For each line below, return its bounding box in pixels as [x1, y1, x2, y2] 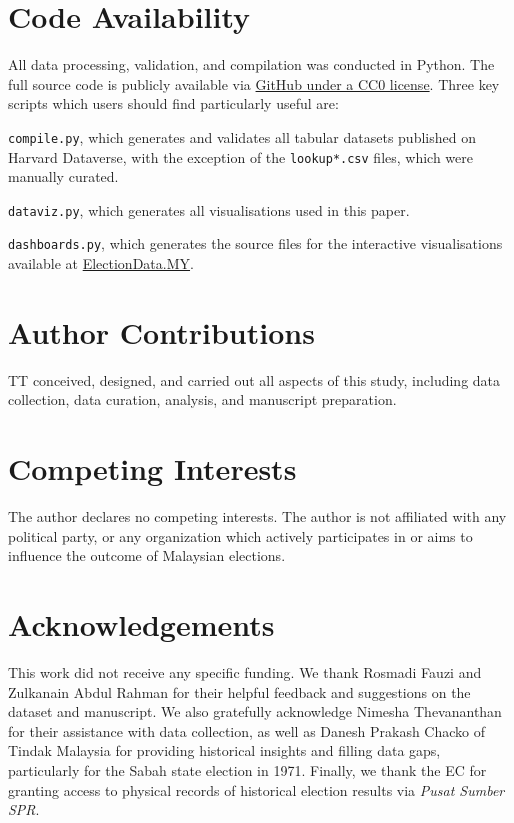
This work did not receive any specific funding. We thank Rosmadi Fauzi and [8, 662, 482, 683]
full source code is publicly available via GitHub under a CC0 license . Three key [8, 73, 500, 94]
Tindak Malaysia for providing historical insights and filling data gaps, [8, 740, 441, 761]
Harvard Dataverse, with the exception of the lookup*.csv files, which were [8, 146, 474, 167]
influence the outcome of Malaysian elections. [8, 545, 286, 566]
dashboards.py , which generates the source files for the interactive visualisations [8, 233, 503, 254]
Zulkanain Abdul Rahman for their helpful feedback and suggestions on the [8, 681, 471, 702]
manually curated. [8, 166, 119, 187]
